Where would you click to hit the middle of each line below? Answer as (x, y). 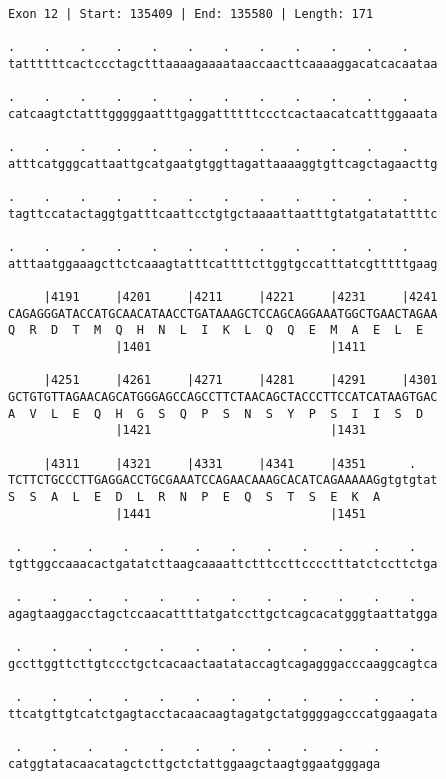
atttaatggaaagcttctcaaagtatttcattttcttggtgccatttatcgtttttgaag (223, 263)
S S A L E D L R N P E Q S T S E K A (194, 497)
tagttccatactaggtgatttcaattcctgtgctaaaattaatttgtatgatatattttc (223, 213)
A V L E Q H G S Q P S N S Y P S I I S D (216, 413)
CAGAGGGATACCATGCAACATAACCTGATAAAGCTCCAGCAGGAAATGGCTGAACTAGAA (223, 313)
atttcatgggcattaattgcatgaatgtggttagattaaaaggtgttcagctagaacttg (223, 163)
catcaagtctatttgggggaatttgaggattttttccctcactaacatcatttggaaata (223, 113)
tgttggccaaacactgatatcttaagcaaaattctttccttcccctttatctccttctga (223, 563)
